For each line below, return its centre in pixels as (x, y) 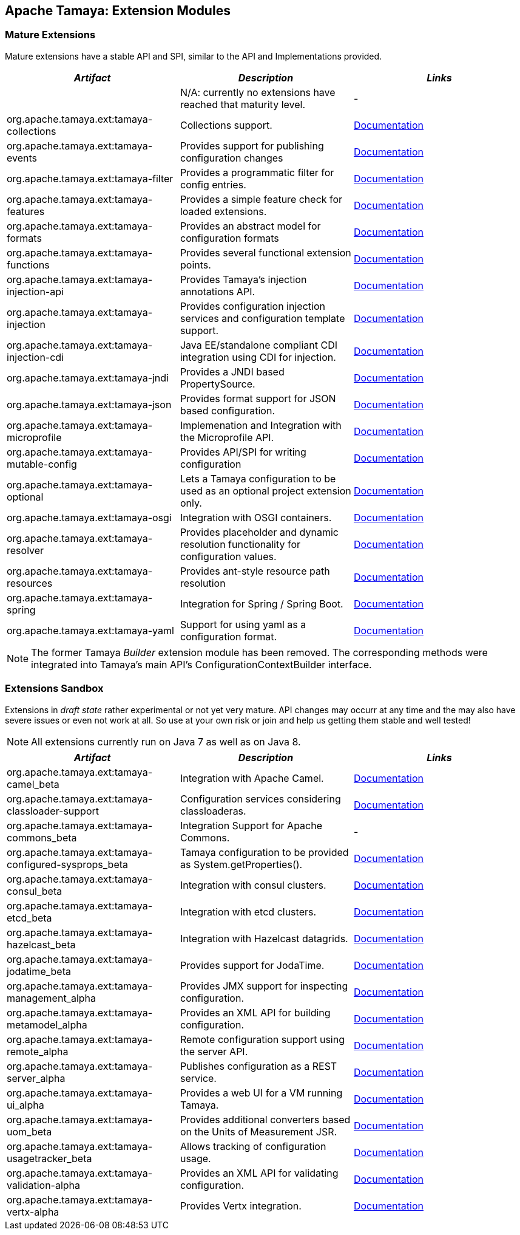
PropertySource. (218, 384)
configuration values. (228, 556)
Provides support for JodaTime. (252, 965)
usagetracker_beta (49, 1158)
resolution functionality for (240, 544)
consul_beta (35, 891)
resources (30, 583)
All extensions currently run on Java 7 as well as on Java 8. (166, 741)
